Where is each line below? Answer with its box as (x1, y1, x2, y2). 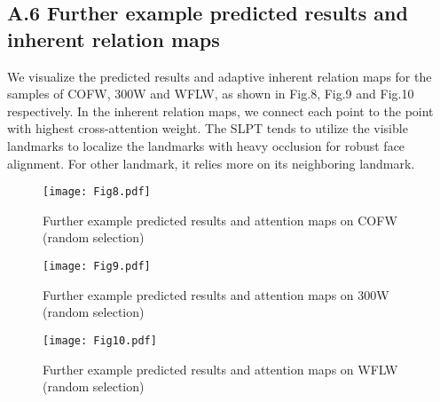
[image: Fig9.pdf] (43, 260, 151, 272)
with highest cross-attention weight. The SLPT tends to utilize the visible (7, 119, 408, 138)
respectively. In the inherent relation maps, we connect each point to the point (7, 101, 434, 120)
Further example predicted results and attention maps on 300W (43, 285, 389, 303)
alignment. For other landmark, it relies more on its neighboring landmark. (7, 154, 415, 172)
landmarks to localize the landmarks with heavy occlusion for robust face (7, 136, 405, 154)
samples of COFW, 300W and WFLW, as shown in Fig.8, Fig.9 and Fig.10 (7, 84, 414, 103)
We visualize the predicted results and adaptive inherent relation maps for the (7, 67, 432, 85)
